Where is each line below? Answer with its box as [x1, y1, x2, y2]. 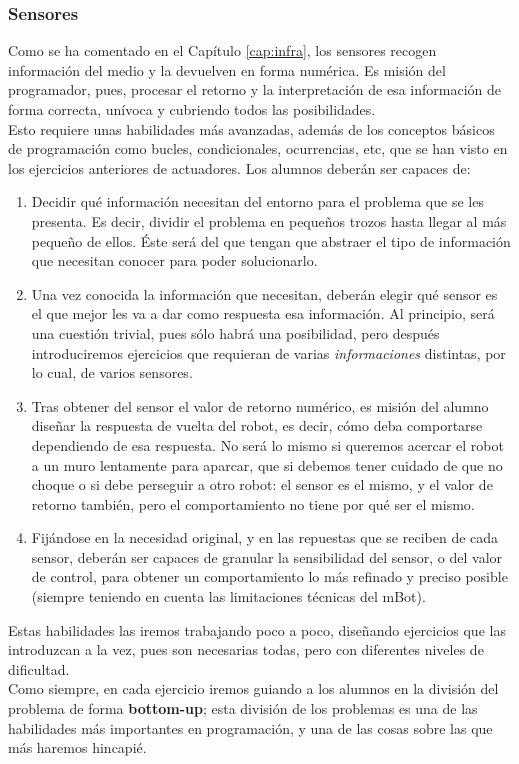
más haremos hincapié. [8, 737, 147, 758]
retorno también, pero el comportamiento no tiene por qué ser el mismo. [31, 493, 475, 514]
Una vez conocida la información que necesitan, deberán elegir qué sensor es [31, 283, 498, 304]
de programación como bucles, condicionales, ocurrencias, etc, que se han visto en [8, 138, 508, 159]
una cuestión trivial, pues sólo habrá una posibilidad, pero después [31, 322, 440, 343]
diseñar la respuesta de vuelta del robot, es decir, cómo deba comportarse [31, 415, 483, 436]
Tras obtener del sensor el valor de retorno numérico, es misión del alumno [31, 395, 489, 416]
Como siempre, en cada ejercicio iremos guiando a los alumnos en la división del [8, 678, 499, 699]
